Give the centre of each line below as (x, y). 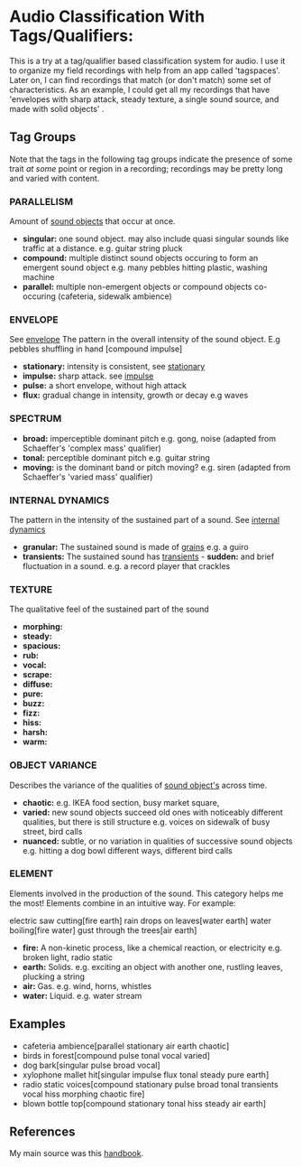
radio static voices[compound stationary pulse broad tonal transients (150, 1084)
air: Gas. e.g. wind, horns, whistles (87, 985)
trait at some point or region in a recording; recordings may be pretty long (146, 168)
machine (39, 277)
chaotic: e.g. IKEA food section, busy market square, (121, 802)
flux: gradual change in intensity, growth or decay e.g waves (135, 396)
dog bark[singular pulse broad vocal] (91, 1065)
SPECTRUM (36, 419)
